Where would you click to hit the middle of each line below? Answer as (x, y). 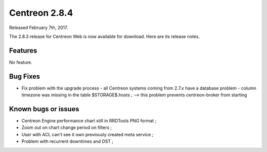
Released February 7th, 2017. (39, 28)
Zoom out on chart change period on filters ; (67, 127)
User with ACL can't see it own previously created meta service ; (88, 134)
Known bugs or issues (44, 109)
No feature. (21, 62)
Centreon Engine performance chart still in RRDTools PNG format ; (89, 121)
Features (23, 50)
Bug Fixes (25, 76)
